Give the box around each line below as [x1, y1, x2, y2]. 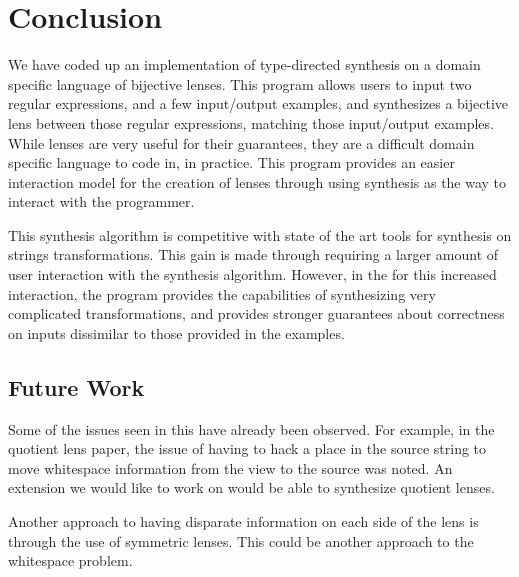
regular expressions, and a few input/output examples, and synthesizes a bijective [8, 93, 508, 114]
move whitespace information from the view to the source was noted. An [8, 457, 453, 478]
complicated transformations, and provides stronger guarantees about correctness [8, 303, 505, 324]
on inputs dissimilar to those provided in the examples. [8, 322, 345, 343]
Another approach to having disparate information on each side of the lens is [8, 511, 479, 532]
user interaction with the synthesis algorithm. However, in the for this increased [8, 264, 497, 285]
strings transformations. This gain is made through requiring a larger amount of [8, 244, 499, 265]
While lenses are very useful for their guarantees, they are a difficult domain [8, 132, 475, 153]
